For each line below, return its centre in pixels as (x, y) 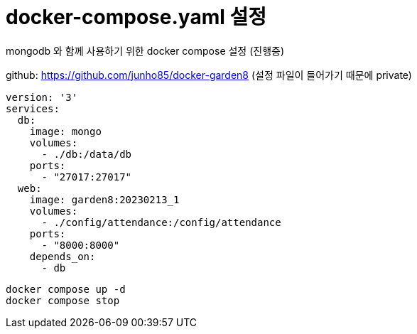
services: (33, 108)
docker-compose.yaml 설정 (136, 17)
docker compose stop (63, 300)
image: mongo (65, 131)
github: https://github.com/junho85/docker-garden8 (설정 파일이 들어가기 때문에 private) (209, 75)
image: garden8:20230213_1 (104, 199)
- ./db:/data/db (87, 154)
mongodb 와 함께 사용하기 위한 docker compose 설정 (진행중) (145, 50)
